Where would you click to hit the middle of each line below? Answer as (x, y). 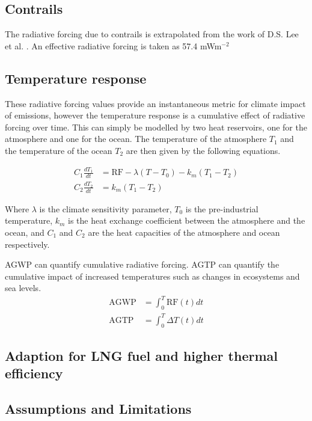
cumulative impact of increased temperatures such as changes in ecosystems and (152, 276)
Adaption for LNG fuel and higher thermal (141, 355)
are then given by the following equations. (203, 150)
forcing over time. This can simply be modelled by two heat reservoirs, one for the (156, 127)
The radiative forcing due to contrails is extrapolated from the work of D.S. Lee (152, 34)
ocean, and (25, 232)
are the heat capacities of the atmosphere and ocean (184, 232)
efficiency (34, 373)
